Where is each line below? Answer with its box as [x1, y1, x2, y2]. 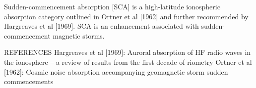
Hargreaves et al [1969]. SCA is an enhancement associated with [4, 21, 199, 31]
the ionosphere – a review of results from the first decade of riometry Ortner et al [4, 56, 252, 67]
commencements [4, 76, 54, 87]
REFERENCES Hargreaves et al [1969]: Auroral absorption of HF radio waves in [4, 47, 251, 57]
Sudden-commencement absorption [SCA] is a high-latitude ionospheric [4, 1, 220, 11]
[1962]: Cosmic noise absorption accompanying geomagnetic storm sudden [4, 66, 228, 77]
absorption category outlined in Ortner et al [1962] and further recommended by [4, 11, 249, 21]
